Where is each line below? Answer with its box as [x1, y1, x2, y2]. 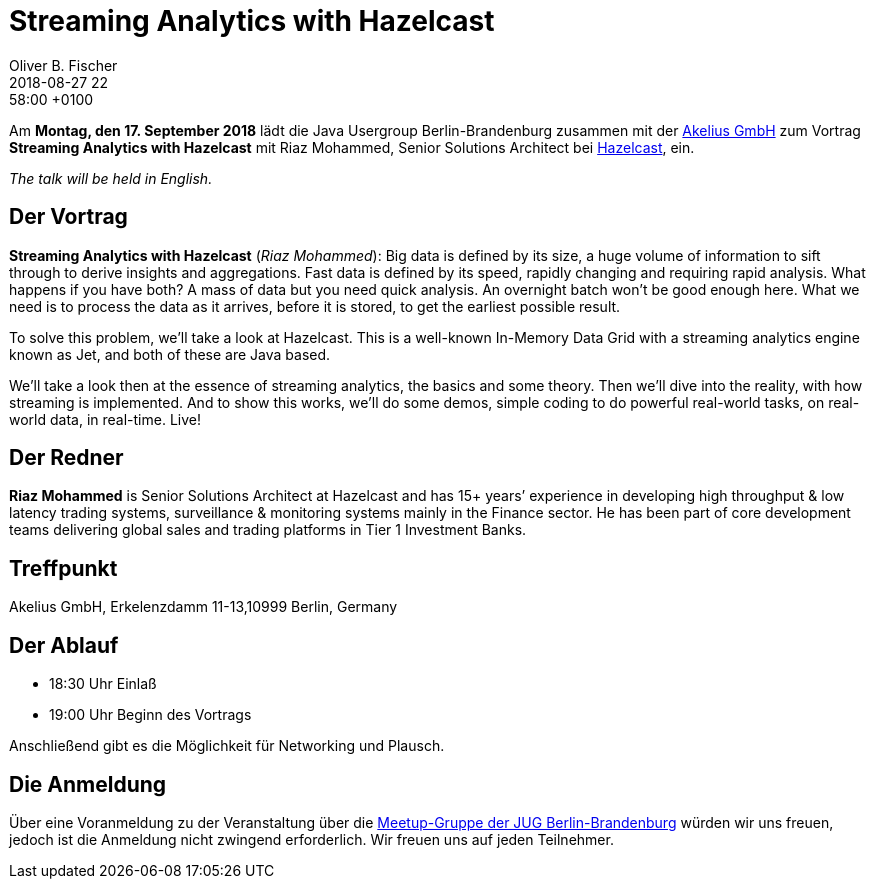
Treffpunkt [9, 555, 118, 581]
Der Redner [9, 445, 124, 471]
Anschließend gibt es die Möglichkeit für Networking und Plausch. [9, 737, 445, 755]
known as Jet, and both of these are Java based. [9, 345, 331, 363]
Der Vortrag [9, 204, 128, 230]
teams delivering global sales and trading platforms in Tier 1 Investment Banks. [9, 521, 527, 539]
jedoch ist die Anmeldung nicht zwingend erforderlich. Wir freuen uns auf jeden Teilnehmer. [9, 830, 614, 848]
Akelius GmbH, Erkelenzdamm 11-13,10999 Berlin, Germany [9, 598, 398, 616]
